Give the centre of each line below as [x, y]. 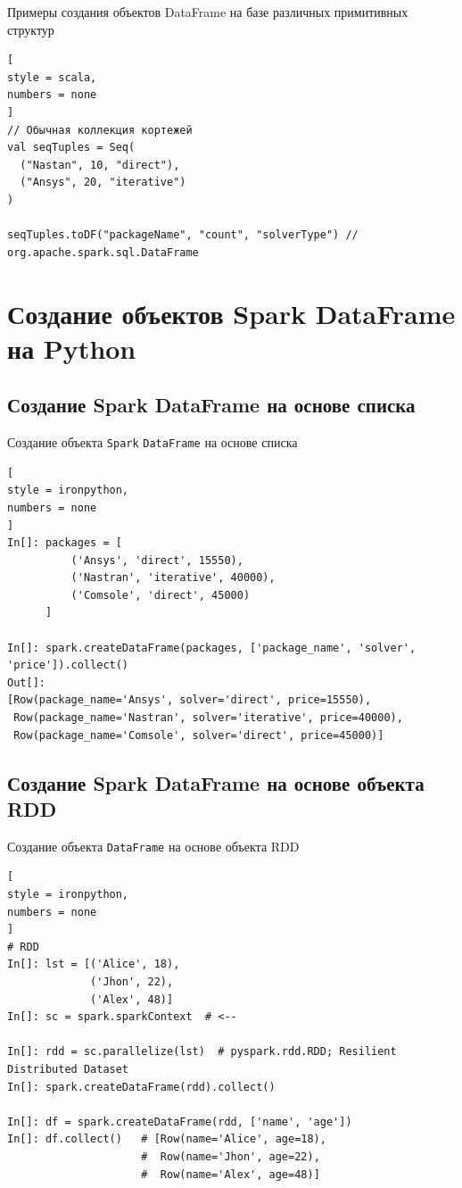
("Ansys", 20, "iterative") [103, 183]
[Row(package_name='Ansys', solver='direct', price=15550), [190, 700]
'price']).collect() [68, 665]
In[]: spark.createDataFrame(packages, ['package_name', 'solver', [212, 648]
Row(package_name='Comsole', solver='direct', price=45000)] [199, 735]
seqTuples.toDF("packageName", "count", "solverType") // [183, 235]
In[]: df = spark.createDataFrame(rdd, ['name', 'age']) [180, 1122]
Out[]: [26, 682]
